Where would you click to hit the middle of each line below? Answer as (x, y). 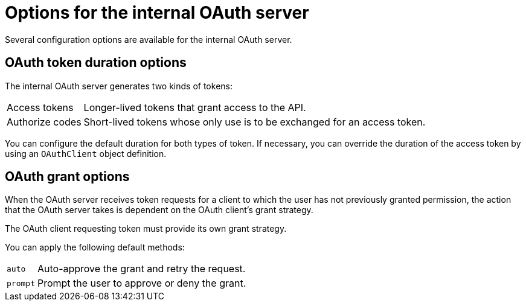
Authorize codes (44, 122)
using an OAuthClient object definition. (86, 153)
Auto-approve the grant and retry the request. (141, 269)
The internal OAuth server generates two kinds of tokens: (119, 86)
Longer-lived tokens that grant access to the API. (195, 107)
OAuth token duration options (96, 63)
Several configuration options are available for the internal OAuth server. (149, 39)
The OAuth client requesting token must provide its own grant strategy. (146, 229)
